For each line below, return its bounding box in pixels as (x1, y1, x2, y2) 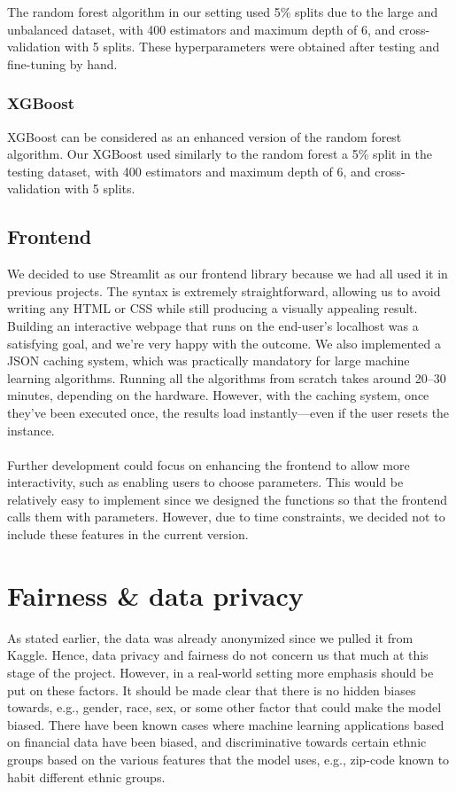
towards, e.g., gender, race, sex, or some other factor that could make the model (7, 698, 442, 717)
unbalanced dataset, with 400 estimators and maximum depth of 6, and (7, 20, 396, 38)
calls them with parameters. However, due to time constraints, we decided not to (7, 507, 445, 526)
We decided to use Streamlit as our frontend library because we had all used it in (7, 264, 448, 283)
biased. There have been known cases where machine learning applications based (7, 715, 444, 733)
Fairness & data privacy (7, 576, 304, 613)
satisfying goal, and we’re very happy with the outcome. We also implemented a (7, 333, 441, 352)
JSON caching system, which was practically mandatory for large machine (7, 351, 410, 370)
